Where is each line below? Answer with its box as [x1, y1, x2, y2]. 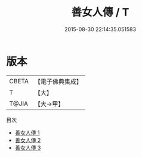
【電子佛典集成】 [34, 77, 82, 86]
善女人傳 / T [71, 5, 129, 19]
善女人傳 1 [14, 129, 40, 136]
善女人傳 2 [14, 136, 41, 144]
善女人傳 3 [14, 144, 41, 151]
